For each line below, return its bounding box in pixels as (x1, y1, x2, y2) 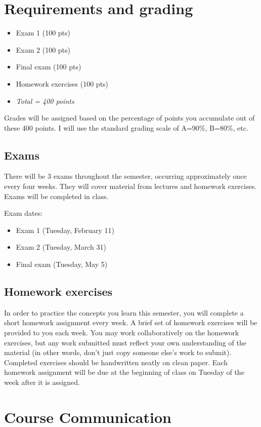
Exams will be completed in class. (4, 190, 109, 201)
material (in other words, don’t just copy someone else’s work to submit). (4, 347, 232, 358)
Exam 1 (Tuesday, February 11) (16, 224, 115, 235)
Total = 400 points (16, 95, 74, 106)
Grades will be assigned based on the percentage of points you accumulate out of (4, 112, 255, 123)
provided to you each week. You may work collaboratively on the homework (4, 327, 239, 338)
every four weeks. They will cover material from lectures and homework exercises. (4, 181, 257, 191)
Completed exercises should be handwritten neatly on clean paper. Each (4, 357, 228, 367)
